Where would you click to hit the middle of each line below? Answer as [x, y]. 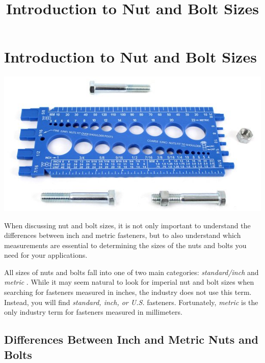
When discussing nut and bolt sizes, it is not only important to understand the [127, 225]
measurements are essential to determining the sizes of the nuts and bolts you [125, 245]
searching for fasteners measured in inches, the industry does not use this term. [128, 292]
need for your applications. [46, 255]
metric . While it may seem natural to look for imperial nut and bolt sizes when [129, 282]
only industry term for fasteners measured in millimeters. [93, 312]
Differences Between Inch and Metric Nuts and [131, 339]
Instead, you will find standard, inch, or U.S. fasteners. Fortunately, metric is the [131, 302]
